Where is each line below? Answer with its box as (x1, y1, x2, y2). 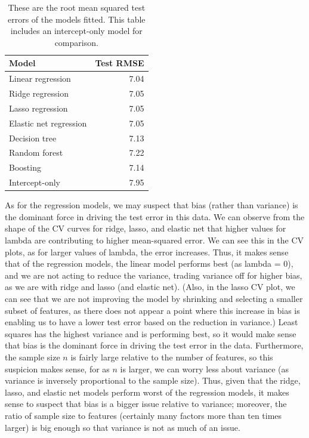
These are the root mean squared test (8, 1, 146, 13)
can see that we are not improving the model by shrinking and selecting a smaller (5, 292, 303, 304)
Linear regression (9, 72, 71, 85)
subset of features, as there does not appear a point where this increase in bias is (5, 304, 300, 316)
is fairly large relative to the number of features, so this (70, 350, 273, 363)
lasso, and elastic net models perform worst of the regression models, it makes (5, 385, 289, 398)
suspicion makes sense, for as (5, 362, 110, 375)
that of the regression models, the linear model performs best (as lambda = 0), (5, 257, 293, 270)
